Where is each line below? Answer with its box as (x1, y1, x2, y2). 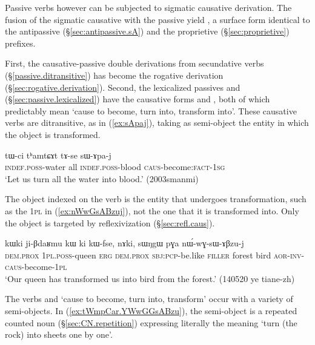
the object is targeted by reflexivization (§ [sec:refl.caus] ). (5, 216, 215, 229)
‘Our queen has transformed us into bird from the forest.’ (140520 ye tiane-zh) (5, 272, 295, 284)
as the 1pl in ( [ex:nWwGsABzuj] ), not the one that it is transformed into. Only (5, 204, 299, 217)
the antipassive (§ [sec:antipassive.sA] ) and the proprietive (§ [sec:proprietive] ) (5, 25, 290, 38)
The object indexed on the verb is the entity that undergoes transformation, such (5, 192, 307, 205)
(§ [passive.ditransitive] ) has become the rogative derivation (5, 68, 224, 81)
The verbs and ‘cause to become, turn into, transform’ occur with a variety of (5, 292, 293, 305)
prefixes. (5, 36, 36, 49)
